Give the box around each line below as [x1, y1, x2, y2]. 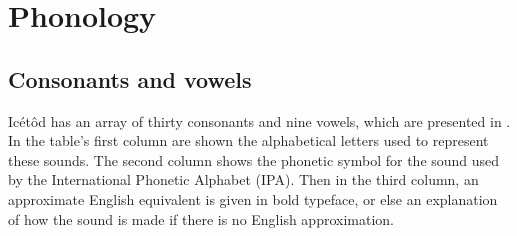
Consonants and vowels [8, 63, 252, 94]
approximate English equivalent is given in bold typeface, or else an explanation [8, 188, 498, 209]
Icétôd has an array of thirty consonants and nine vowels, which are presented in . [8, 110, 511, 131]
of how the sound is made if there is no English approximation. [8, 208, 394, 229]
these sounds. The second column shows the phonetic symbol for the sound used [8, 149, 500, 170]
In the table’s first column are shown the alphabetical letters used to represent [8, 130, 489, 151]
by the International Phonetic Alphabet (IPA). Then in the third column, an [8, 169, 479, 190]
